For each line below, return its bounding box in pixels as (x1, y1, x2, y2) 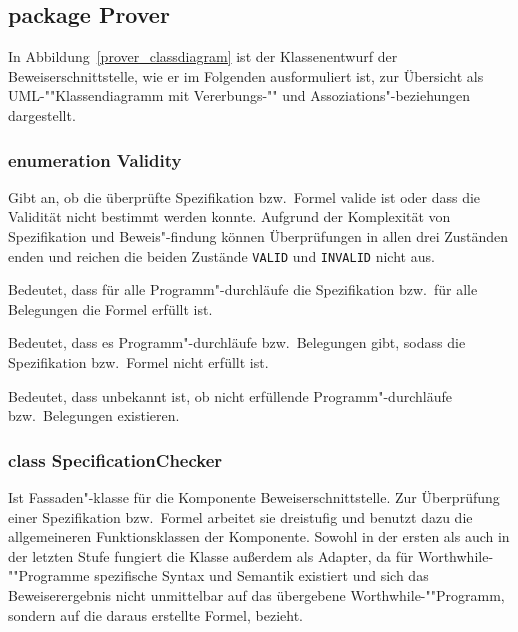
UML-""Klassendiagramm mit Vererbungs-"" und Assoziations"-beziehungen (8, 85, 471, 106)
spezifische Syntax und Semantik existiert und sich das (94, 565, 429, 586)
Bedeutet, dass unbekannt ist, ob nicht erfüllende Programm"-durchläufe (8, 385, 452, 406)
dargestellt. (8, 104, 76, 125)
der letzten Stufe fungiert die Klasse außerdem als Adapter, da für (8, 545, 414, 566)
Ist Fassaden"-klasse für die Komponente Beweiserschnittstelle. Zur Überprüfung (8, 487, 500, 508)
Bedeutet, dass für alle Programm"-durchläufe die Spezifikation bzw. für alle (8, 279, 478, 300)
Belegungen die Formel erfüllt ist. (8, 298, 213, 319)
